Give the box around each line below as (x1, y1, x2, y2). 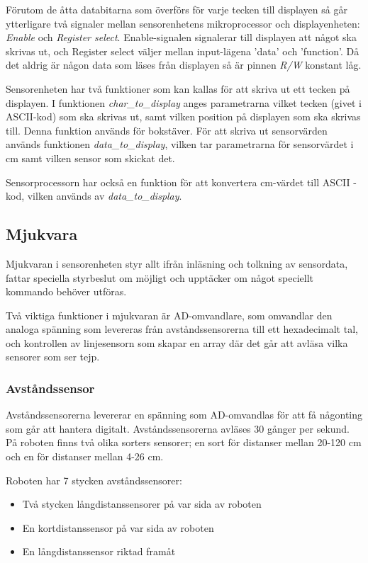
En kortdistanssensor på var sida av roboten (22, 520, 214, 535)
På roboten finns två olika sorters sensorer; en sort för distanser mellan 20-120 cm (6, 435, 362, 450)
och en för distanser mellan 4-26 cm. (6, 449, 164, 464)
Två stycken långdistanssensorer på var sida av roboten (22, 496, 262, 511)
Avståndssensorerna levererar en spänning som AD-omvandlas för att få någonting (6, 407, 363, 422)
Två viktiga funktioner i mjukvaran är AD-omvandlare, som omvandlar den (6, 307, 333, 322)
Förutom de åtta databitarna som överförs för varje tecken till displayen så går (6, 2, 347, 16)
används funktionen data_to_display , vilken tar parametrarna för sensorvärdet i (6, 137, 354, 152)
